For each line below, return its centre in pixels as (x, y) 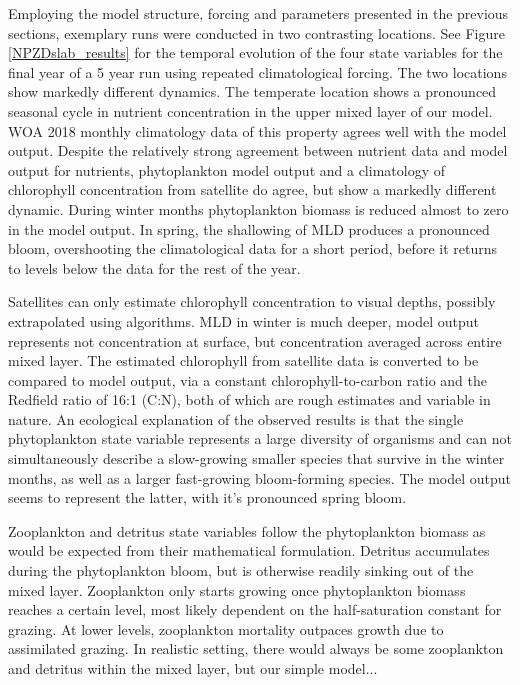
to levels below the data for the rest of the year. (154, 267)
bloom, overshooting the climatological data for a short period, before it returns (252, 248)
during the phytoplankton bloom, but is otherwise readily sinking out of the (241, 570)
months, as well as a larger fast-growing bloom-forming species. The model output (260, 477)
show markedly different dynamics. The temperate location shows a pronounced (252, 91)
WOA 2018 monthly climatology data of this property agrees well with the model (257, 130)
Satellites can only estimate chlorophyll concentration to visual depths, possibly (252, 301)
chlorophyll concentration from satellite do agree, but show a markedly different (252, 189)
